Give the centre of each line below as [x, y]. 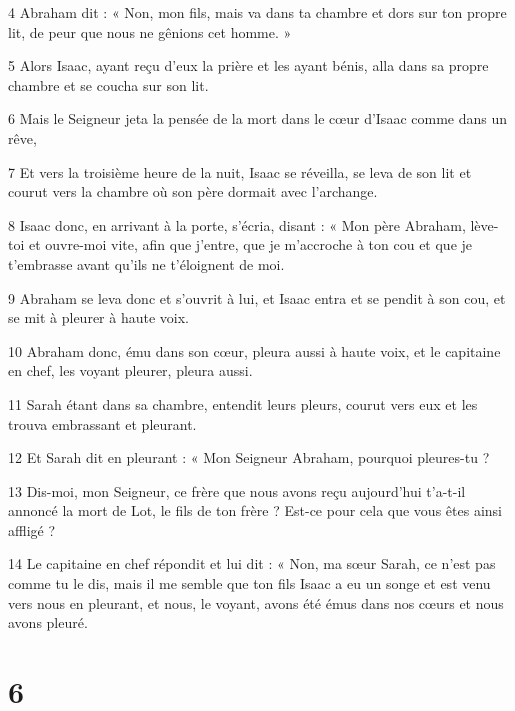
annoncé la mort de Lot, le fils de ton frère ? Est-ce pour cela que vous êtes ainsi [255, 510]
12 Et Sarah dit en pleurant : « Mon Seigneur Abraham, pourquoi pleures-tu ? [249, 457]
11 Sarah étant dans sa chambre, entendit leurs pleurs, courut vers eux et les [243, 403]
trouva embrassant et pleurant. [102, 423]
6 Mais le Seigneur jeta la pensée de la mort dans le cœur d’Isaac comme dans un [257, 118]
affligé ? [32, 529]
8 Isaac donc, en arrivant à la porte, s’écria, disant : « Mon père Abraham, [237, 224]
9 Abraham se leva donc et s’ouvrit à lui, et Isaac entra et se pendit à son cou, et [257, 297]
